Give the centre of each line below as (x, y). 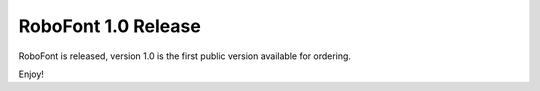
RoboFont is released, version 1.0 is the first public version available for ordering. (185, 56)
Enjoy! (31, 74)
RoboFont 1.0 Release (110, 26)
